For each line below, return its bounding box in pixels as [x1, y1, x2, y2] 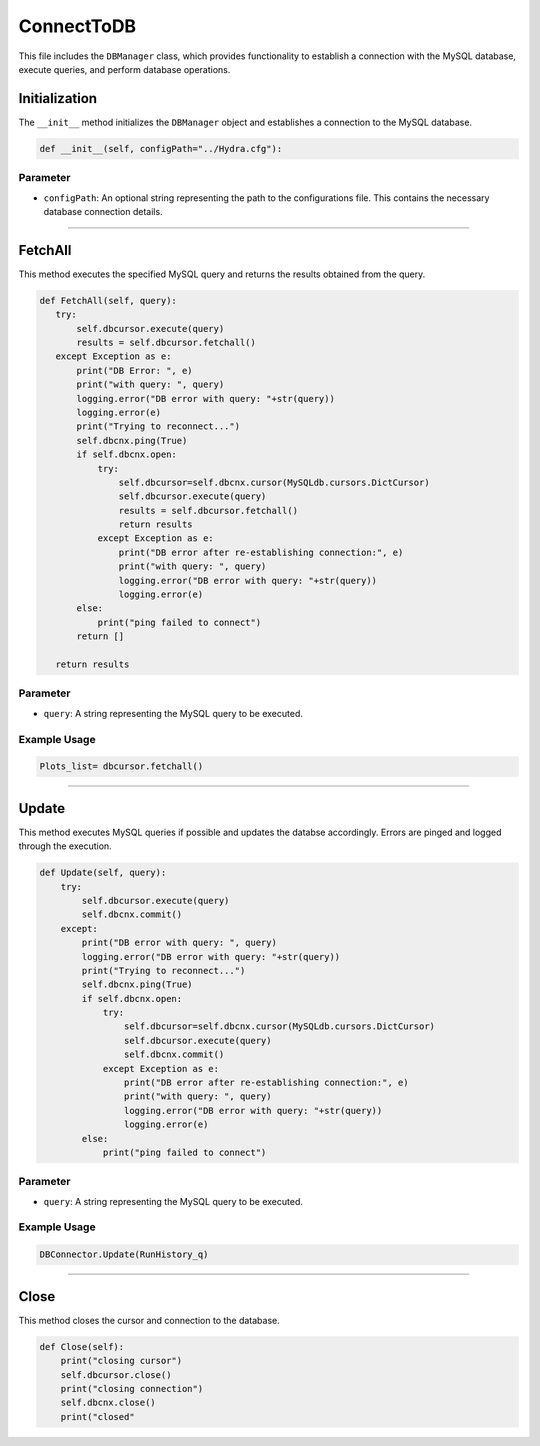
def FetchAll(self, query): [39, 295, 177, 306]
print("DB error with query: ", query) [81, 937, 277, 949]
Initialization [18, 90, 98, 107]
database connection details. [43, 205, 164, 217]
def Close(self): [39, 1341, 125, 1352]
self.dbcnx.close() [60, 1397, 157, 1409]
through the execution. [18, 840, 112, 852]
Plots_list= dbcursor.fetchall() [39, 761, 204, 772]
